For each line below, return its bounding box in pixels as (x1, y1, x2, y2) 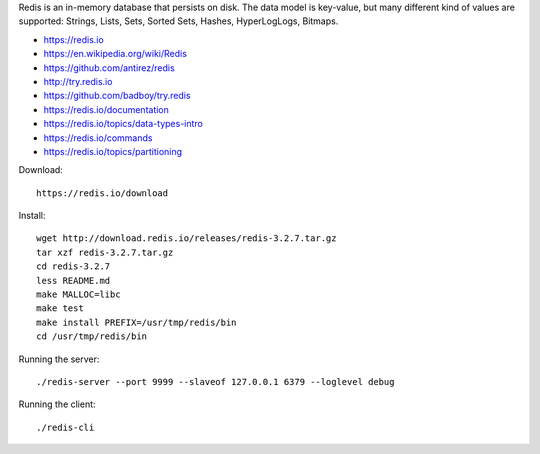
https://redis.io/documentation (43, 103, 170, 115)
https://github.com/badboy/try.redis (43, 90, 191, 102)
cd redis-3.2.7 (36, 261, 111, 272)
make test (36, 303, 84, 314)
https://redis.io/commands (43, 131, 153, 144)
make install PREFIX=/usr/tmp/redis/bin (36, 316, 237, 328)
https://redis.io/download (36, 187, 169, 199)
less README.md (36, 275, 111, 286)
